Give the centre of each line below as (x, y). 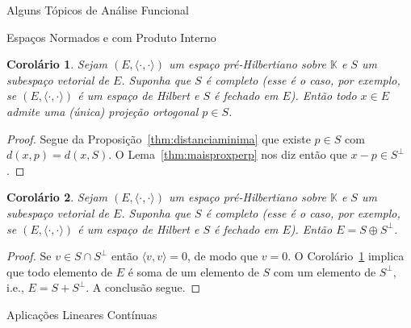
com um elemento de (325, 271)
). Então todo (323, 95)
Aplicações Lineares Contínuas (82, 314)
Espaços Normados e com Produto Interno (111, 37)
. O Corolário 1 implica (346, 256)
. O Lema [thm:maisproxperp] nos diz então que (228, 154)
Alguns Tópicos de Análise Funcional (98, 10)
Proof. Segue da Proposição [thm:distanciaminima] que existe (159, 138)
